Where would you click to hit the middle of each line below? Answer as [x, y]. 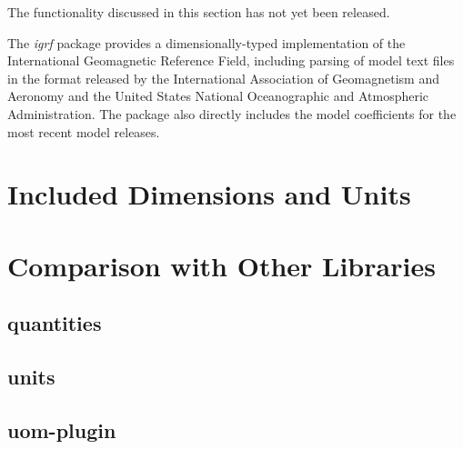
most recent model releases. [84, 131]
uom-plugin [62, 429]
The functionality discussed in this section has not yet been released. [199, 12]
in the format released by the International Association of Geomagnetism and [223, 78]
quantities [55, 323]
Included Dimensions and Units [209, 194]
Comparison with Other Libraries [221, 265]
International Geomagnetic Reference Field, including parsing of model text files [231, 60]
